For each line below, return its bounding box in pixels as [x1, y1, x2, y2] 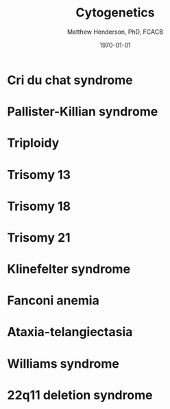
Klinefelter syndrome [7, 262, 131, 277]
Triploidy [7, 136, 60, 151]
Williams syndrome [7, 356, 120, 371]
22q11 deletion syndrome [7, 387, 153, 403]
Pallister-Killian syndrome [7, 104, 158, 120]
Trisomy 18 [7, 198, 71, 214]
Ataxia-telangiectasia [7, 324, 133, 340]
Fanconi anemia [7, 293, 99, 308]
